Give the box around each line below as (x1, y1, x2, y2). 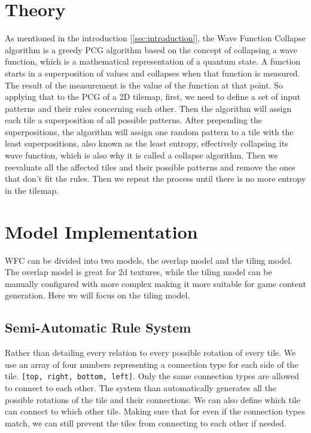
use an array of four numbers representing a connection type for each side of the (5, 358, 298, 370)
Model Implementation (5, 219, 198, 243)
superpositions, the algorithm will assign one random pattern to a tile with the (5, 125, 294, 138)
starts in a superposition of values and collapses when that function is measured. (5, 66, 300, 79)
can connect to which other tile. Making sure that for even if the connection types (5, 405, 305, 417)
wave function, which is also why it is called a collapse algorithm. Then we (5, 149, 278, 161)
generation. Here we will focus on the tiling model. (5, 289, 190, 301)
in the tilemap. (5, 184, 59, 196)
